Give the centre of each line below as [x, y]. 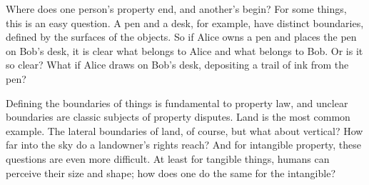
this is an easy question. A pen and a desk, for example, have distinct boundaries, [185, 22]
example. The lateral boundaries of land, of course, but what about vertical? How [184, 130]
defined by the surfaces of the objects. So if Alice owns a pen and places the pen [181, 37]
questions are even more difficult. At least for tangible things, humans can [168, 158]
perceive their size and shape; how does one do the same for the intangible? [171, 172]
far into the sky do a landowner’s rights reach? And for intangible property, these [184, 145]
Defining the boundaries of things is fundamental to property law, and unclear [177, 102]
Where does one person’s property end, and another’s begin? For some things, [176, 9]
